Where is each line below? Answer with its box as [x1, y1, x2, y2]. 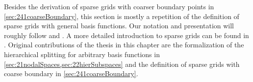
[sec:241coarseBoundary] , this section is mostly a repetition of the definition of [4, 11, 239, 21]
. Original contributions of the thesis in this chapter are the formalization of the [4, 40, 244, 50]
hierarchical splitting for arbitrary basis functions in [4, 49, 160, 59]
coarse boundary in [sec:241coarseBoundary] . [4, 68, 138, 79]
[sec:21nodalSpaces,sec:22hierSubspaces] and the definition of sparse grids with [4, 59, 240, 69]
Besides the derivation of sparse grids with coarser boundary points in [4, 1, 214, 11]
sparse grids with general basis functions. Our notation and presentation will [4, 20, 234, 31]
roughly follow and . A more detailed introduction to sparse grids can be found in [4, 30, 249, 40]
